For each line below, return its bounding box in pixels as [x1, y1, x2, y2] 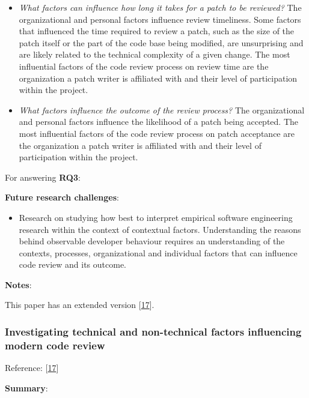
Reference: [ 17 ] [5, 361, 59, 374]
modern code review [5, 337, 105, 352]
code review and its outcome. [19, 258, 127, 271]
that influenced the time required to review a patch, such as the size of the [19, 25, 295, 37]
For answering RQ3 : [5, 170, 81, 183]
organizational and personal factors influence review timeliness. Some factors [19, 13, 301, 25]
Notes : [5, 278, 32, 291]
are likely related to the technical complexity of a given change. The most [19, 48, 290, 61]
